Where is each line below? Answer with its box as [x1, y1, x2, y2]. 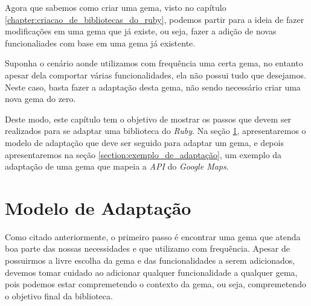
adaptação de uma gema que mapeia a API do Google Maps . [5, 160, 229, 173]
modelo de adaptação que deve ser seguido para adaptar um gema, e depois [5, 136, 284, 148]
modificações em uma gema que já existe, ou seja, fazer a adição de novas [5, 25, 277, 37]
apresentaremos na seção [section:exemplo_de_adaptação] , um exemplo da [5, 148, 282, 161]
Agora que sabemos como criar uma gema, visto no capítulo [5, 1, 226, 13]
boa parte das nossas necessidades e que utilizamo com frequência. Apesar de [5, 242, 290, 255]
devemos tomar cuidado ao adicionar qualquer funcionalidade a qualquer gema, [5, 266, 298, 278]
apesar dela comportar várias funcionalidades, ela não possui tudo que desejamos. [5, 68, 306, 81]
